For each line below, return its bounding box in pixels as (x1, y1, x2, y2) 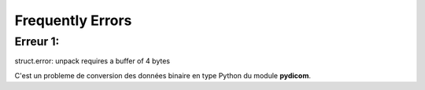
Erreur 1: (14, 34, 60, 49)
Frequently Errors (14, 12, 132, 29)
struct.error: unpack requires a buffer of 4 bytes (14, 56, 171, 66)
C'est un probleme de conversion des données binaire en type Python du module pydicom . (14, 70, 311, 80)
